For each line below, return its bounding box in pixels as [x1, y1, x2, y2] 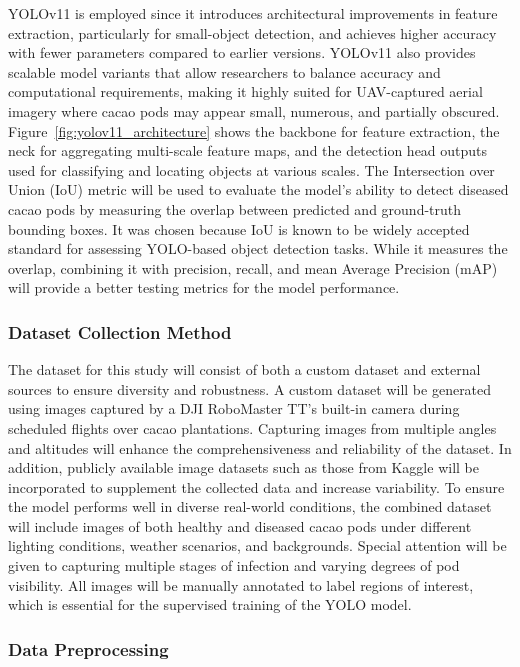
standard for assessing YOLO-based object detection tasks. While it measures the [8, 238, 508, 259]
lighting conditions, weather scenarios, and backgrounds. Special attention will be [8, 535, 507, 556]
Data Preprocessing [8, 636, 169, 661]
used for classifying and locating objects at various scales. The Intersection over [8, 159, 495, 180]
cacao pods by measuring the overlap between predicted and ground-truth [8, 198, 462, 219]
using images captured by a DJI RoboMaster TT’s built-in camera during [8, 398, 460, 419]
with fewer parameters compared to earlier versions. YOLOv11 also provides [8, 42, 476, 63]
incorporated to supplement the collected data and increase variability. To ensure [8, 476, 505, 497]
